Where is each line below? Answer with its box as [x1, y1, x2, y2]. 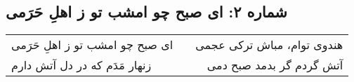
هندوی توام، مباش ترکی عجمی [195, 36, 343, 53]
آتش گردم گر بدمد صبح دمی [206, 57, 343, 74]
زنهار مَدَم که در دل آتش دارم [11, 57, 152, 74]
